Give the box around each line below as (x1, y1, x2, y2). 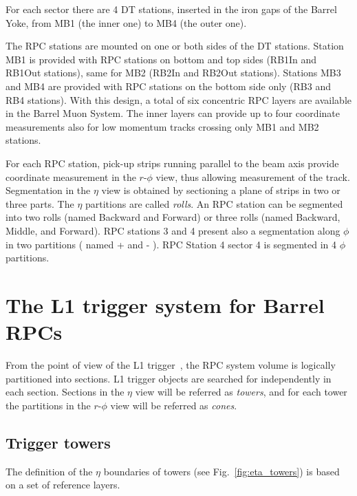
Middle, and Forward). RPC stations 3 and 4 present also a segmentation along (6, 223, 340, 237)
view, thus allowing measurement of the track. (155, 169, 350, 184)
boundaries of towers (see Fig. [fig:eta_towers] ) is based (103, 464, 340, 478)
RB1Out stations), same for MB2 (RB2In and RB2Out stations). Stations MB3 (6, 65, 341, 80)
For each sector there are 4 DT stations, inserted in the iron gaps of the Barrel (6, 2, 337, 16)
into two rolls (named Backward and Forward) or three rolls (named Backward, (6, 210, 340, 224)
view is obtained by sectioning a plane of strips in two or (101, 183, 340, 197)
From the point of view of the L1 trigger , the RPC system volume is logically (6, 358, 336, 371)
